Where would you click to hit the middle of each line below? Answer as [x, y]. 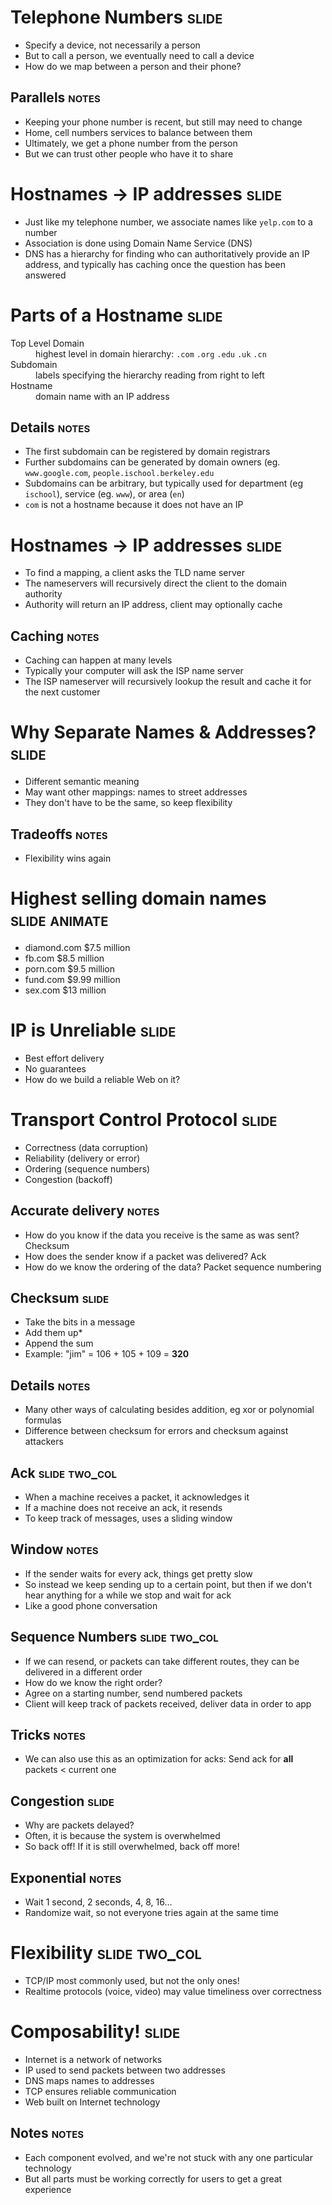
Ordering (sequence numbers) [87, 1168]
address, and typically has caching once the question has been [155, 264]
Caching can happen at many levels [98, 660]
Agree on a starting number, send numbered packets [133, 1693]
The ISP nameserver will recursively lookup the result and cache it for [168, 682]
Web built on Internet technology [92, 2102]
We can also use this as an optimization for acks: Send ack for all [159, 1759]
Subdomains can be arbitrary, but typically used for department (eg [164, 483]
